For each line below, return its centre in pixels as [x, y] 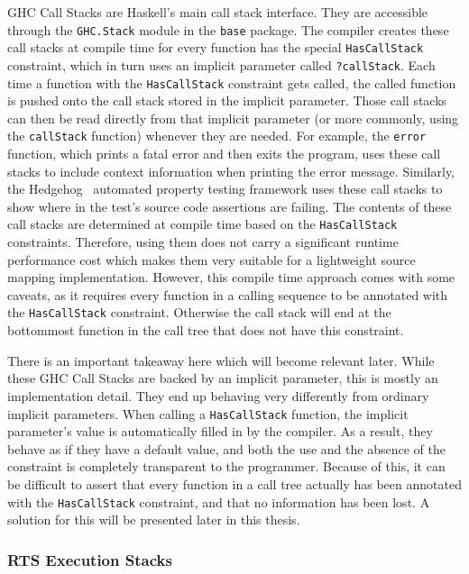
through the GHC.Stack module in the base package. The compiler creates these [228, 29]
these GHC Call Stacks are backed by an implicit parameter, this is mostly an [223, 378]
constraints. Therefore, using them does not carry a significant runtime [203, 242]
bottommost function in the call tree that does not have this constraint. [206, 330]
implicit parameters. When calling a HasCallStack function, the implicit [208, 413]
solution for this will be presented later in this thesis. [154, 519]
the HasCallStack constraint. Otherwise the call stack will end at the [199, 312]
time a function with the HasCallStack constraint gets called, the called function [232, 82]
